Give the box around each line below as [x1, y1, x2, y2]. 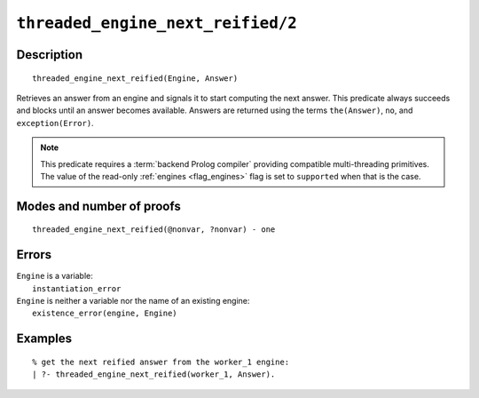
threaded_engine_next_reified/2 [16, 13, 297, 33]
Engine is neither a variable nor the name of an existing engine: [16, 296, 250, 306]
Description [16, 47, 83, 62]
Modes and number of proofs [16, 198, 181, 213]
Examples [16, 331, 73, 346]
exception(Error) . [16, 117, 94, 128]
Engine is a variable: [16, 271, 93, 282]
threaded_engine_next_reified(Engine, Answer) [32, 73, 239, 84]
